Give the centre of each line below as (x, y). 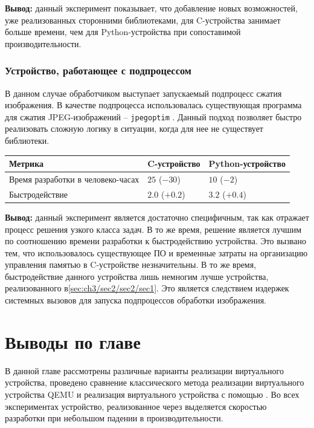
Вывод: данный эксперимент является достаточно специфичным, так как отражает (157, 217)
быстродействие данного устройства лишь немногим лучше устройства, (137, 276)
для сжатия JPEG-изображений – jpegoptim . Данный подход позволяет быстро (153, 116)
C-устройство (174, 164)
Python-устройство (247, 164)
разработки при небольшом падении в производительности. (114, 418)
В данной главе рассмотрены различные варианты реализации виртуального (144, 370)
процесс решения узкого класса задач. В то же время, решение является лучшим (153, 229)
